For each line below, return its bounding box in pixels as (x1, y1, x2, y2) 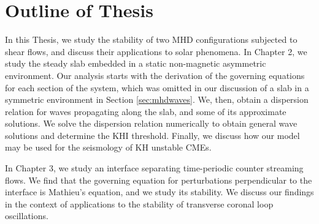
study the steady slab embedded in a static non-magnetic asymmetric (5, 57, 266, 70)
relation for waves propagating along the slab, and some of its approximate (5, 105, 286, 118)
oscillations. (5, 209, 48, 222)
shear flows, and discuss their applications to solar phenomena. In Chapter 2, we (5, 45, 307, 58)
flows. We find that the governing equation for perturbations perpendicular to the (5, 173, 312, 186)
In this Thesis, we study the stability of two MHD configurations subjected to (5, 33, 298, 46)
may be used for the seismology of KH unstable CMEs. (5, 141, 212, 154)
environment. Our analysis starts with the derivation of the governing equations (5, 69, 305, 81)
